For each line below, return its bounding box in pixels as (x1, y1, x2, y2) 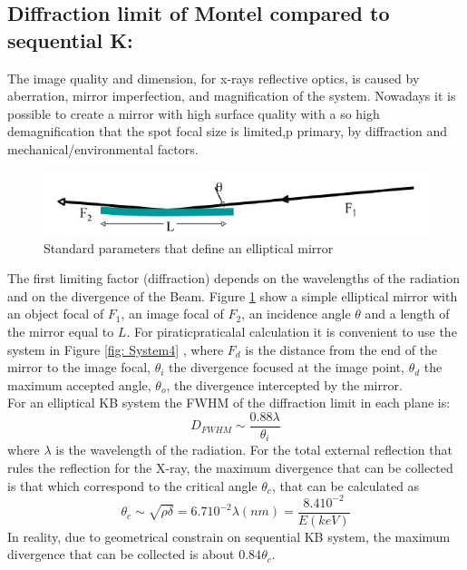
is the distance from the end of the (245, 339, 438, 359)
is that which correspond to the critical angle (7, 476, 258, 495)
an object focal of (7, 304, 104, 323)
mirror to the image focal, (7, 358, 151, 377)
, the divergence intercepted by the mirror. (166, 375, 403, 394)
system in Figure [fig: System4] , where (7, 339, 224, 359)
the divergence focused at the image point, (169, 358, 404, 377)
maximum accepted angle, (7, 375, 151, 394)
